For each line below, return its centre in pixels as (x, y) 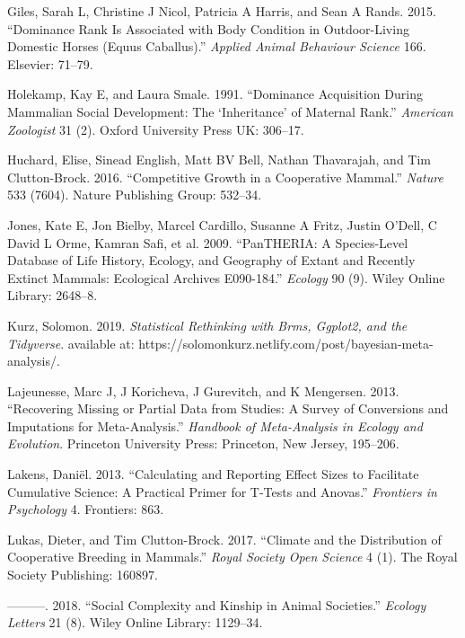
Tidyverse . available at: (71, 343)
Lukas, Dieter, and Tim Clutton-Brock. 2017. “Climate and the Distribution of (224, 539)
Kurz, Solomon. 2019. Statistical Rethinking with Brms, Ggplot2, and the (207, 325)
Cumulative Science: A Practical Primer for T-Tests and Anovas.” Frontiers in (222, 491)
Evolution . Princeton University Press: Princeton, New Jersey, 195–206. (203, 443)
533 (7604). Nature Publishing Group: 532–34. (135, 195)
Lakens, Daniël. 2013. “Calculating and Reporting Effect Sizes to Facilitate (213, 474)
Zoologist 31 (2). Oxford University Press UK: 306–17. (156, 129)
